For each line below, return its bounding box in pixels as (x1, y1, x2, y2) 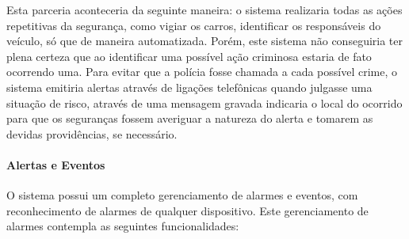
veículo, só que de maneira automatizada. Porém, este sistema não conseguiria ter (6, 32, 403, 49)
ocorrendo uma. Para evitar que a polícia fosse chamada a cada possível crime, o (6, 63, 397, 80)
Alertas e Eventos (6, 156, 105, 173)
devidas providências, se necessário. (6, 125, 178, 142)
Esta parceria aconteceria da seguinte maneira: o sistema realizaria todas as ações (6, 2, 403, 17)
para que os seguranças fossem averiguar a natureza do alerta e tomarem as (6, 110, 373, 127)
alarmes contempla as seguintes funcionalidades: (6, 218, 239, 234)
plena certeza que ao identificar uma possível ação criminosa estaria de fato (6, 47, 372, 64)
